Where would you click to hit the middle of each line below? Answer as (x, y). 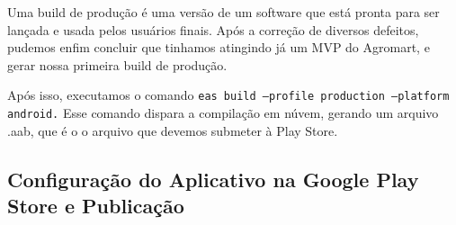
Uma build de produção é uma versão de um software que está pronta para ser (224, 12)
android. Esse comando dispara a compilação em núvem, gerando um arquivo (223, 113)
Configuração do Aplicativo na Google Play (213, 179)
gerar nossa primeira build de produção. (117, 64)
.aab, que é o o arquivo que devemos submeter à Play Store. (173, 130)
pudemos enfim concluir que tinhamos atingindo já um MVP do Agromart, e (219, 47)
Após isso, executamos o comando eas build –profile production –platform (228, 95)
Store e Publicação (96, 206)
